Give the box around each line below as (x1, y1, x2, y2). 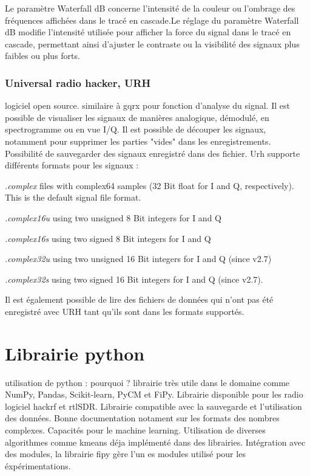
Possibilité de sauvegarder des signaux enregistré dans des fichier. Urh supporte (5, 147, 300, 159)
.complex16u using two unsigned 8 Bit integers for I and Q (5, 211, 221, 224)
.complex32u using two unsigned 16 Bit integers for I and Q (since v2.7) (5, 252, 272, 265)
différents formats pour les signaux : (5, 159, 139, 171)
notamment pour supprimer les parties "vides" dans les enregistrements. (5, 134, 271, 147)
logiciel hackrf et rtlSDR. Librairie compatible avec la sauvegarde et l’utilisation (5, 399, 302, 412)
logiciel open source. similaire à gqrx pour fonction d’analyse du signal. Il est (5, 99, 290, 112)
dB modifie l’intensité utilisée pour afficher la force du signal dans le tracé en (5, 26, 291, 38)
